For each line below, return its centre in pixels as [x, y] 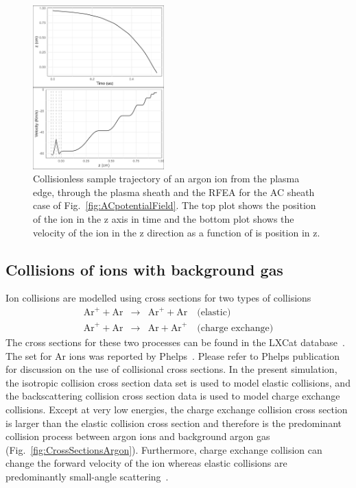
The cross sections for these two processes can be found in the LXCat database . [175, 342]
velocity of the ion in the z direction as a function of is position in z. [177, 232]
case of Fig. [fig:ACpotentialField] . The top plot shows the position [175, 205]
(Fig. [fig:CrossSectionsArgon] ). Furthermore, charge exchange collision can [164, 449]
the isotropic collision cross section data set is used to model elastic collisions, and [178, 382]
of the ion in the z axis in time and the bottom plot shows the [164, 218]
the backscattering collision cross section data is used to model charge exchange [173, 396]
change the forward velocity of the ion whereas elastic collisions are [146, 463]
